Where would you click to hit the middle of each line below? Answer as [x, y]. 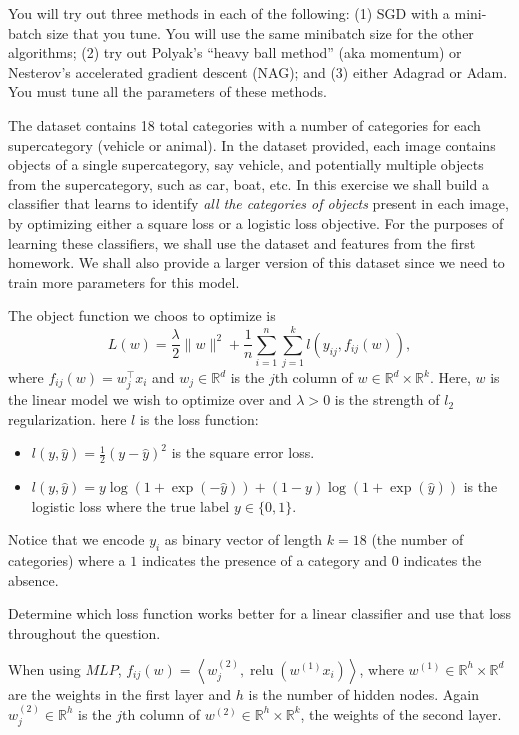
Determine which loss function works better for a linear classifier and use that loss [260, 613]
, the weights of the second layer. [401, 713]
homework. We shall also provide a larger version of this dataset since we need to [256, 262]
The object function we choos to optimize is [142, 315]
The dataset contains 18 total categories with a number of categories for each [244, 124]
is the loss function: [199, 418]
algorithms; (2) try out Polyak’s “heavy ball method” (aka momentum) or [235, 52]
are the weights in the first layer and [120, 693]
